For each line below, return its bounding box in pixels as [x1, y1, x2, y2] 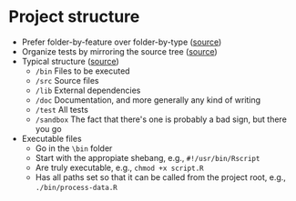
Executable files [21, 133, 83, 144]
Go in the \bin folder [35, 143, 113, 154]
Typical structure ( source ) [21, 55, 119, 66]
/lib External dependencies [35, 85, 141, 95]
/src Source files [35, 75, 99, 85]
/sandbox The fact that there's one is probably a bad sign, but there [35, 114, 288, 125]
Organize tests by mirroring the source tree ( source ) [21, 45, 218, 56]
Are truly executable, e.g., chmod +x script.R [35, 162, 204, 173]
